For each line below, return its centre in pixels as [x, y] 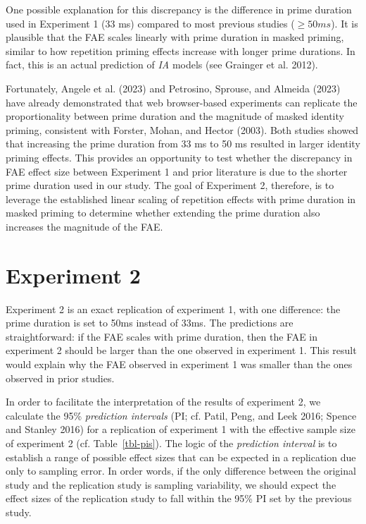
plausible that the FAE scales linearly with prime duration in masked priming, [175, 37]
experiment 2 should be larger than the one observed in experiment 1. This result [181, 350]
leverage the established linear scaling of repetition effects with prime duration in [181, 199]
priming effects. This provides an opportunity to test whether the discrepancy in [179, 157]
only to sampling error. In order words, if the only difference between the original [181, 471]
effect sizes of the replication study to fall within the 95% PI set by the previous [179, 498]
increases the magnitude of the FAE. [84, 226]
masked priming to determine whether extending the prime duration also [163, 213]
